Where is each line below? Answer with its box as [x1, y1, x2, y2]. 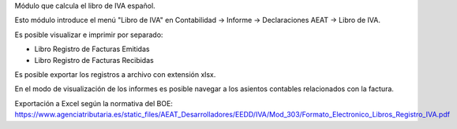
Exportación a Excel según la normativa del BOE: [14, 98, 174, 108]
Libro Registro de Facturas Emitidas [34, 44, 150, 54]
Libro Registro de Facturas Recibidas [34, 55, 154, 64]
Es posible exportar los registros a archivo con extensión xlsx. [14, 69, 216, 79]
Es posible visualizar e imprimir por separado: [14, 30, 163, 39]
